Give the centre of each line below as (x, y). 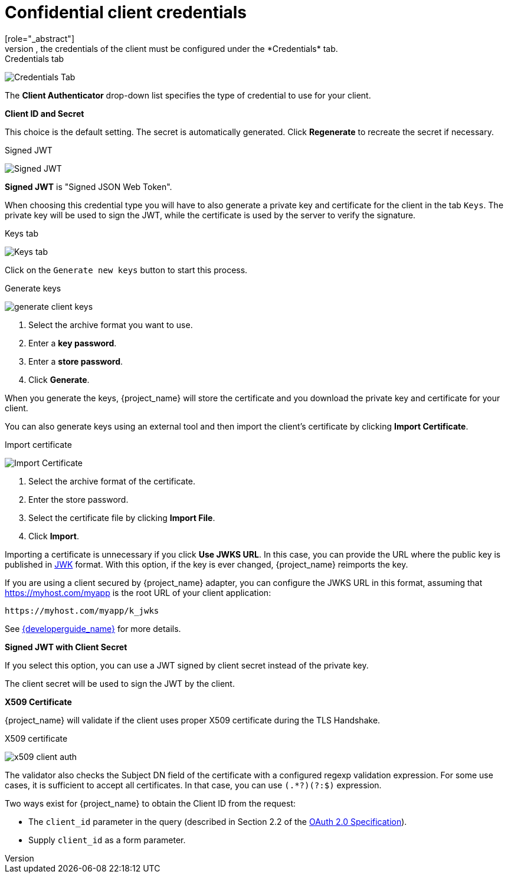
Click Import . (54, 536)
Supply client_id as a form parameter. (107, 840)
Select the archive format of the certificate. (112, 481)
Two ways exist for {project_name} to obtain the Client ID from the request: (150, 803)
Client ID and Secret (45, 113)
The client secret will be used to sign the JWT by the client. (120, 683)
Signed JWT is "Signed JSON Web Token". (89, 186)
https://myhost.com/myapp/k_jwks (82, 610)
